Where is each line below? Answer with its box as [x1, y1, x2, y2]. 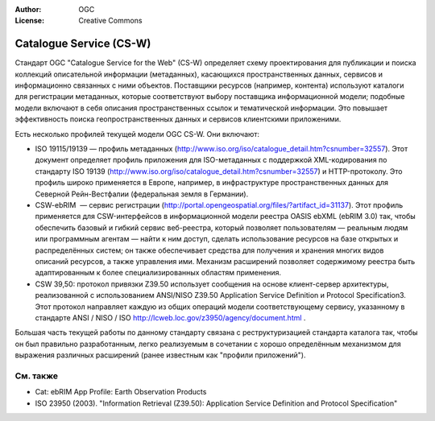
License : [14, 16, 44, 26]
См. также [14, 370, 58, 382]
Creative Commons [78, 16, 143, 26]
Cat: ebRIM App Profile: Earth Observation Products [35, 387, 207, 397]
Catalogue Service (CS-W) [14, 37, 151, 51]
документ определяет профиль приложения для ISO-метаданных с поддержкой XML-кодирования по [35, 155, 387, 165]
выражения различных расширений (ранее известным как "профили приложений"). [14, 350, 306, 360]
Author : [14, 5, 42, 14]
